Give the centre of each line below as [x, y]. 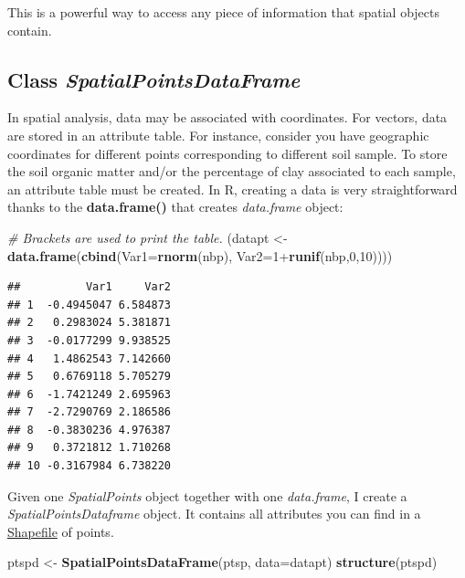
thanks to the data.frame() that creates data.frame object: [175, 207]
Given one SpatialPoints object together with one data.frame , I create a [207, 495]
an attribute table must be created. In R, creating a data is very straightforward [232, 189]
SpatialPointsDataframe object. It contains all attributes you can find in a [214, 514]
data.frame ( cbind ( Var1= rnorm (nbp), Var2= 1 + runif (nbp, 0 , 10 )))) [200, 255]
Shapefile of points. [61, 531]
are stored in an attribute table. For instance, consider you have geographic [218, 135]
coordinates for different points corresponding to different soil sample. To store [227, 153]
